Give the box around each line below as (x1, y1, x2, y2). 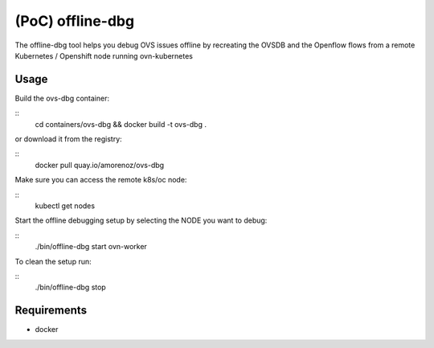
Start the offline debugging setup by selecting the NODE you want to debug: (14, 215, 268, 225)
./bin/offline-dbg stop (35, 282, 106, 293)
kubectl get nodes (35, 201, 96, 211)
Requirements (14, 304, 88, 317)
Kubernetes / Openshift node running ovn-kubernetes (14, 51, 193, 60)
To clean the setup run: (14, 256, 92, 266)
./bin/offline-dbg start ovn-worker (35, 242, 148, 252)
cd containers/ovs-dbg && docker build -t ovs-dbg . (35, 119, 207, 129)
